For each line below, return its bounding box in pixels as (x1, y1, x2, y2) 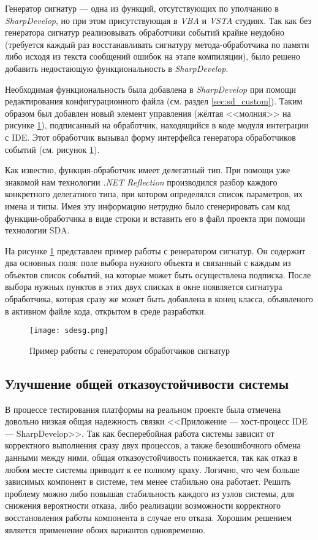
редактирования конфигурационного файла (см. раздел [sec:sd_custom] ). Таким (5, 95, 303, 108)
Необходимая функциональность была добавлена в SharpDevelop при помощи (5, 82, 296, 95)
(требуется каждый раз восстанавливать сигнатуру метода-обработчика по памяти (5, 37, 309, 50)
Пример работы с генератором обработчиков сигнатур (29, 343, 230, 356)
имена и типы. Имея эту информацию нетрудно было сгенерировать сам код (5, 199, 290, 212)
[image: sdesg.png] (29, 326, 108, 335)
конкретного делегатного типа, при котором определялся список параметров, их (5, 187, 303, 200)
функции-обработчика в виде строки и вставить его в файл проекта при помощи (5, 211, 305, 224)
